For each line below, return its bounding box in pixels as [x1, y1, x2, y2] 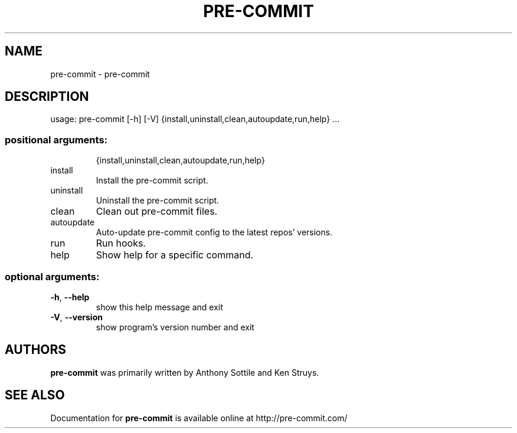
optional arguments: [5, 270, 100, 283]
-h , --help [50, 291, 90, 302]
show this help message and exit [96, 301, 223, 312]
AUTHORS [5, 342, 67, 357]
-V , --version [50, 311, 103, 322]
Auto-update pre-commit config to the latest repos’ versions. [96, 227, 333, 238]
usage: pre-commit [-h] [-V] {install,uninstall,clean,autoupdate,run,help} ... [50, 114, 340, 124]
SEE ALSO [5, 388, 65, 403]
